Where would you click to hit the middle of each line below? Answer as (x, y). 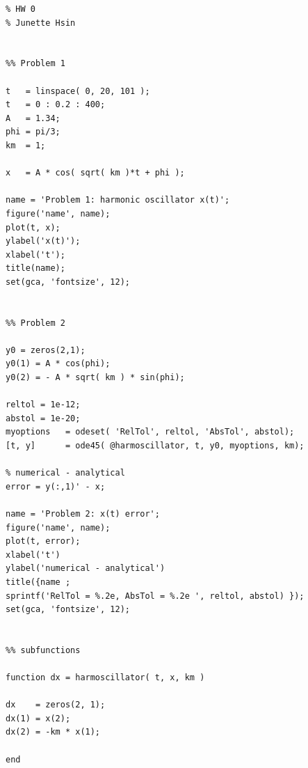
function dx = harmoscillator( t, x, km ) (105, 678)
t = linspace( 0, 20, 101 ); (78, 91)
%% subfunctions (43, 650)
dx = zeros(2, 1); (56, 705)
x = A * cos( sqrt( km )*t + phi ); (95, 173)
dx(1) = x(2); (38, 718)
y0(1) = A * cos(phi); (58, 364)
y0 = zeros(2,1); (46, 350)
